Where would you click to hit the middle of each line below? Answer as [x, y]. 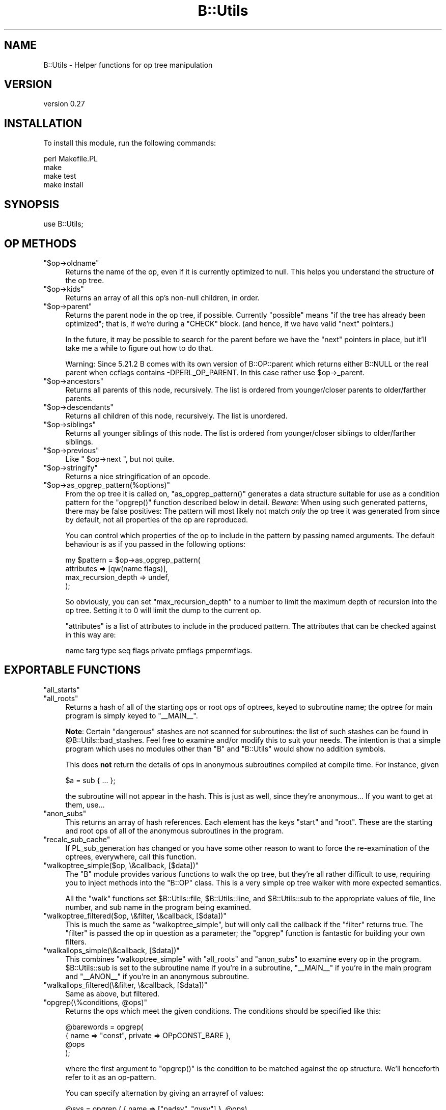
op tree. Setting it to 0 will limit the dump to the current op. [163, 610]
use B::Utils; [63, 224]
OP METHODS [40, 243]
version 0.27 [64, 104]
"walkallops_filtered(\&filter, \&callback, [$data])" [126, 985]
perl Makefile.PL [71, 159]
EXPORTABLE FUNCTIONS [73, 670]
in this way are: [91, 634]
